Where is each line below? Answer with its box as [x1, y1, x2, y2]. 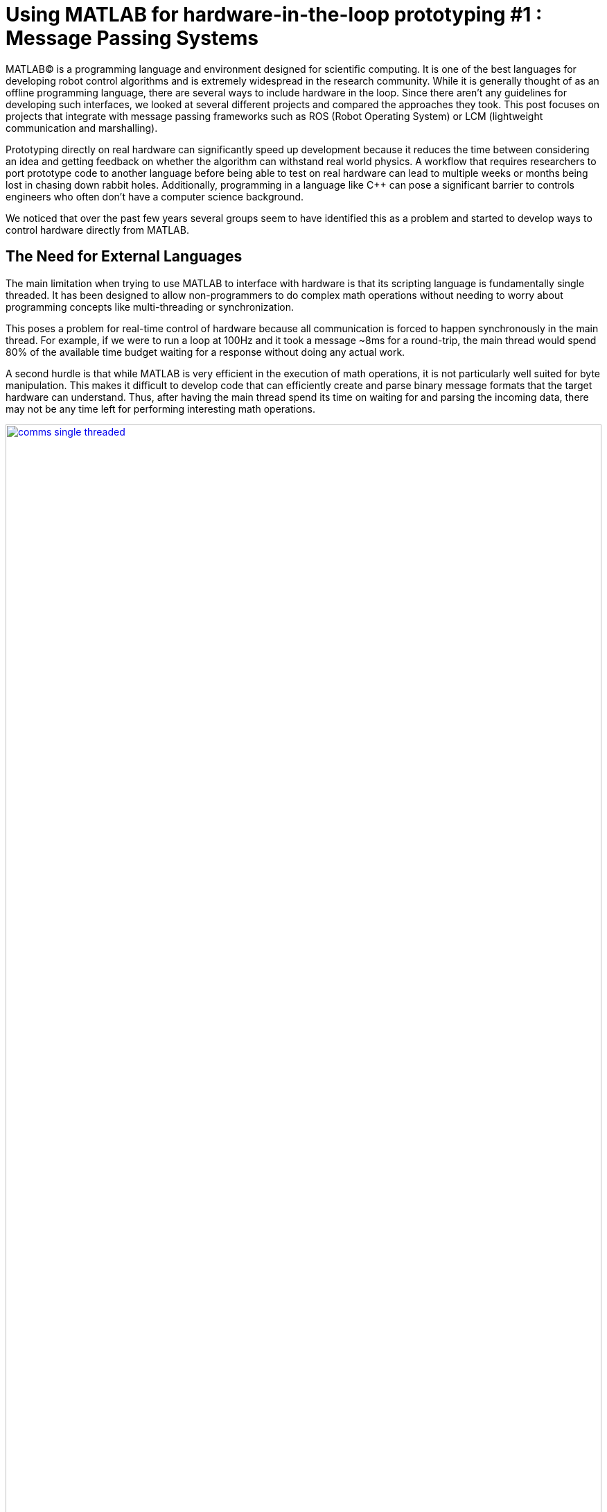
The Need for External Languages [6, 248, 243, 266]
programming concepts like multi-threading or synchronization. [6, 300, 294, 313]
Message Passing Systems [6, 26, 258, 50]
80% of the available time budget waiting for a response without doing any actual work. [6, 345, 405, 358]
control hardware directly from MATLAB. [6, 223, 189, 236]
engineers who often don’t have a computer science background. [6, 190, 304, 203]
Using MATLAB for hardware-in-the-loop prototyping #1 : [6, 3, 543, 26]
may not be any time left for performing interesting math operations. [6, 402, 315, 415]
